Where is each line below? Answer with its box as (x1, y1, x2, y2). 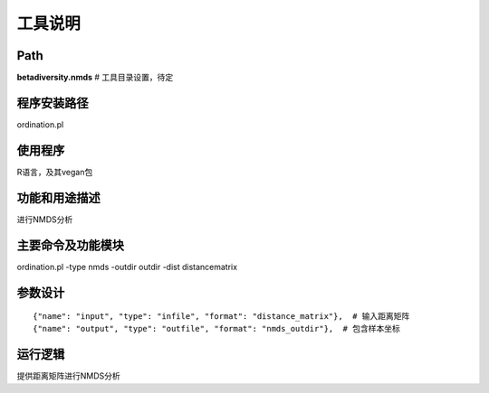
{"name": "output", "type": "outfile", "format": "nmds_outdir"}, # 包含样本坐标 (33, 323, 400, 334)
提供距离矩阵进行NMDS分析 (16, 370, 121, 381)
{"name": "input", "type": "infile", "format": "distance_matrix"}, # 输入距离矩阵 (33, 312, 410, 322)
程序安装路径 (16, 95, 89, 110)
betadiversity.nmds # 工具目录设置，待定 (16, 72, 174, 83)
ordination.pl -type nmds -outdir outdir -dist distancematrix (16, 261, 238, 272)
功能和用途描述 (16, 190, 101, 205)
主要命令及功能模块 (16, 238, 124, 253)
